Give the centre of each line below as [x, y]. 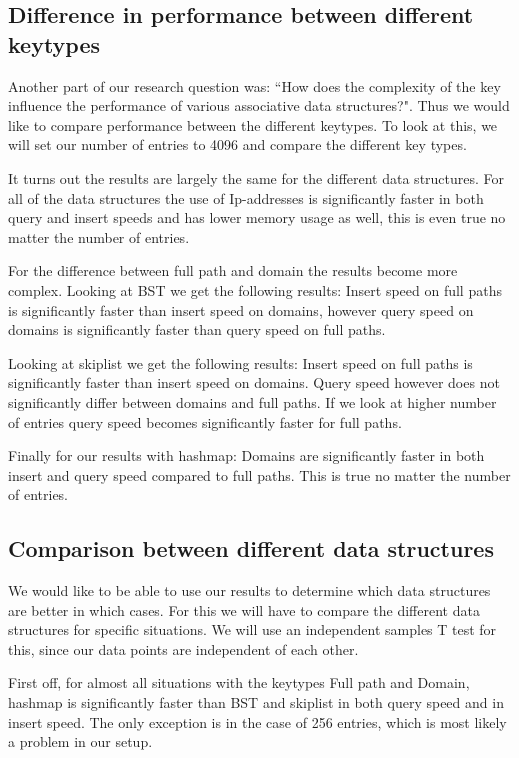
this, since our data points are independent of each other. [183, 648]
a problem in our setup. [80, 741]
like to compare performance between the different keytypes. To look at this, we [253, 124]
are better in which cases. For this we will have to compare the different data [244, 609]
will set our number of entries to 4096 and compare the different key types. [237, 144]
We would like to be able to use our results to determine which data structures [249, 590]
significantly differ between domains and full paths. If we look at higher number [252, 401]
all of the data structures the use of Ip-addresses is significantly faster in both [246, 197]
